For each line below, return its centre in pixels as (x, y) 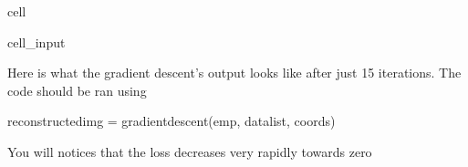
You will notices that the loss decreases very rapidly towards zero (190, 151)
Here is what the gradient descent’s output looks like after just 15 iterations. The (234, 73)
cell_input (36, 42)
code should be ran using (77, 90)
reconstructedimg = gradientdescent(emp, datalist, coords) (172, 121)
